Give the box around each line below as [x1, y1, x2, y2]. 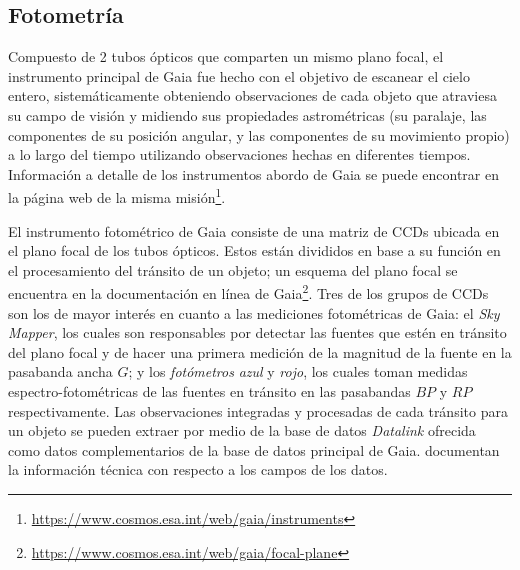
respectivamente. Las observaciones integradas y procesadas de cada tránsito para [8, 400, 508, 421]
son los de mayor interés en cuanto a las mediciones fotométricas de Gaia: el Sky [8, 302, 500, 323]
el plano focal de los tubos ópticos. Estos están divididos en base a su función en [8, 240, 501, 261]
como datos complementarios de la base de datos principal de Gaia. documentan [8, 439, 500, 460]
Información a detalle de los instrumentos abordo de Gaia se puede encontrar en [8, 163, 499, 184]
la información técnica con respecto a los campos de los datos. [8, 459, 388, 480]
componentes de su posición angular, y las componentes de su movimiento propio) [8, 124, 510, 145]
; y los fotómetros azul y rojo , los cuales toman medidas [128, 361, 468, 382]
